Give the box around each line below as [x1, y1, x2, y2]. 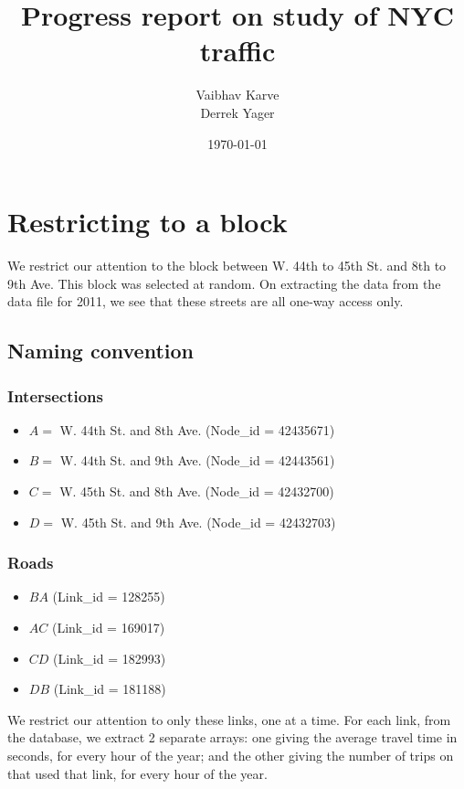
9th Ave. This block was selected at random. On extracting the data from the [7, 273, 441, 293]
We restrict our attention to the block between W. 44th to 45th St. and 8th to [7, 256, 447, 275]
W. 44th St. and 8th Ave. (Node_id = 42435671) [59, 420, 335, 439]
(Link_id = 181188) [53, 679, 166, 698]
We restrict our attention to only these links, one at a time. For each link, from [7, 709, 451, 729]
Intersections [7, 384, 103, 407]
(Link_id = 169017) [51, 618, 165, 636]
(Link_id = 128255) [52, 587, 165, 606]
